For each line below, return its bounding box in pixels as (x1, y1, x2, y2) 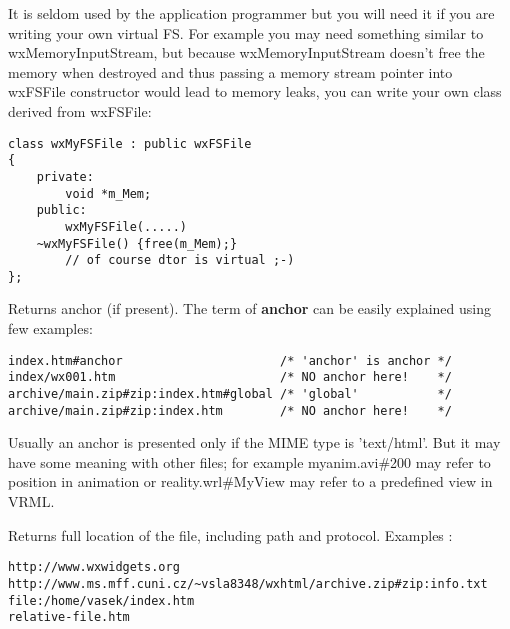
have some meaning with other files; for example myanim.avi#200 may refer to (8, 451, 491, 472)
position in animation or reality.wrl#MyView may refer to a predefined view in (8, 471, 493, 492)
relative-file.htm (8, 610, 130, 625)
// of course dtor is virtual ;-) (65, 253, 295, 268)
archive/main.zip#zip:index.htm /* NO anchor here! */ (8, 403, 452, 418)
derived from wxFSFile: (8, 100, 152, 121)
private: (36, 169, 94, 184)
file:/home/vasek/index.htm (8, 593, 195, 608)
